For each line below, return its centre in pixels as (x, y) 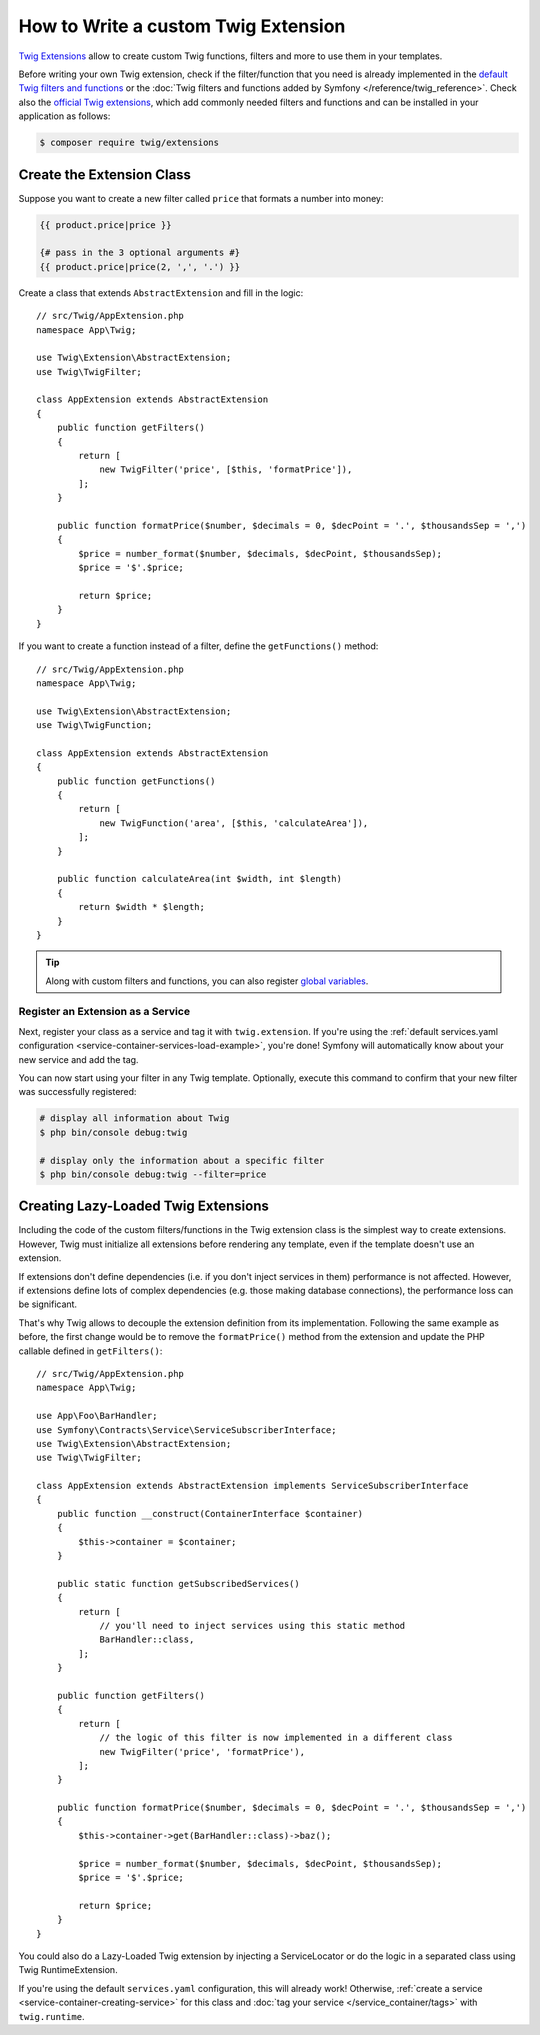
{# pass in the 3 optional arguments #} (139, 253)
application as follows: (64, 116)
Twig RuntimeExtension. (68, 1970)
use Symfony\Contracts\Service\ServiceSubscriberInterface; (186, 1429)
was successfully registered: (77, 1092)
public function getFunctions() (136, 781)
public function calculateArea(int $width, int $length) (199, 879)
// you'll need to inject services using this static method (252, 1625)
